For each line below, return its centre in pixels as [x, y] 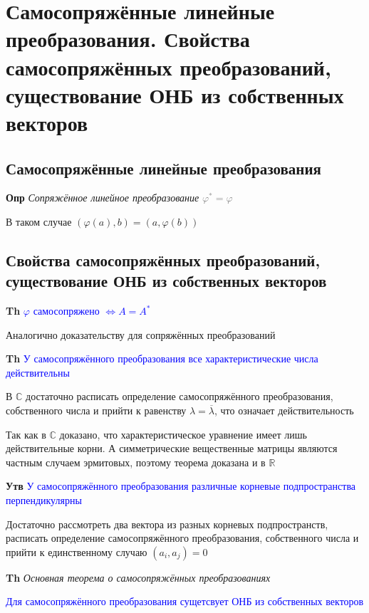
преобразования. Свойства [128, 39]
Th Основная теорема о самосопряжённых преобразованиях [138, 577]
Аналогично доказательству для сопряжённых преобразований [141, 334]
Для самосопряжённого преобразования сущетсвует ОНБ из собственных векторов [185, 601]
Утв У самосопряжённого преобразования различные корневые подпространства [181, 486]
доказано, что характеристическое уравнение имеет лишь [183, 434]
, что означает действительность [284, 410]
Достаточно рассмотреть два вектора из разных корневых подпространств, [167, 524]
